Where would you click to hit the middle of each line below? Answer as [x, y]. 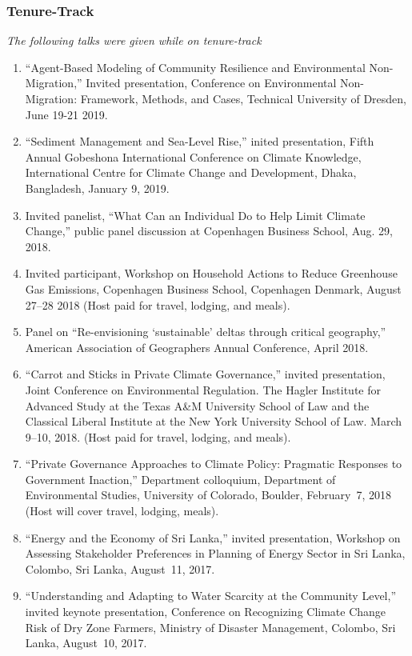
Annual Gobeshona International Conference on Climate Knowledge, [193, 156]
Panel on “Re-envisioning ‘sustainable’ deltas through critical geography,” [206, 332]
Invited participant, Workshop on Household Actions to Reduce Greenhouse [211, 273]
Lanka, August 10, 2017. [86, 643]
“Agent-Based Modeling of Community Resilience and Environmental [195, 67]
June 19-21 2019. [66, 114]
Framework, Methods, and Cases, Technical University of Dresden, [244, 98]
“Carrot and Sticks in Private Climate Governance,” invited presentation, [205, 374]
